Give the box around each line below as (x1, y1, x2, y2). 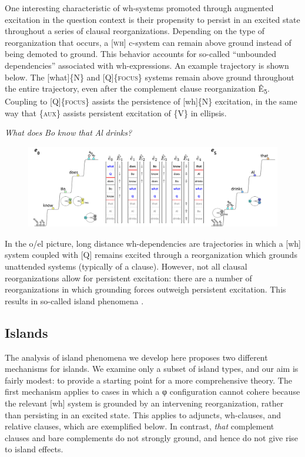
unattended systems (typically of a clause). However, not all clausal (5, 260, 247, 273)
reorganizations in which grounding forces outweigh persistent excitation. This (5, 283, 286, 295)
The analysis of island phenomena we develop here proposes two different (5, 351, 268, 363)
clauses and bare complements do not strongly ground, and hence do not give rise (5, 431, 299, 443)
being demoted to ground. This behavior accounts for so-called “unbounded (5, 48, 276, 60)
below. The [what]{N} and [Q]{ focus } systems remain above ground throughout (5, 70, 294, 83)
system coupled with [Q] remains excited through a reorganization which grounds (5, 248, 297, 261)
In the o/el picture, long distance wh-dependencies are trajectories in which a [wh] (5, 237, 301, 249)
